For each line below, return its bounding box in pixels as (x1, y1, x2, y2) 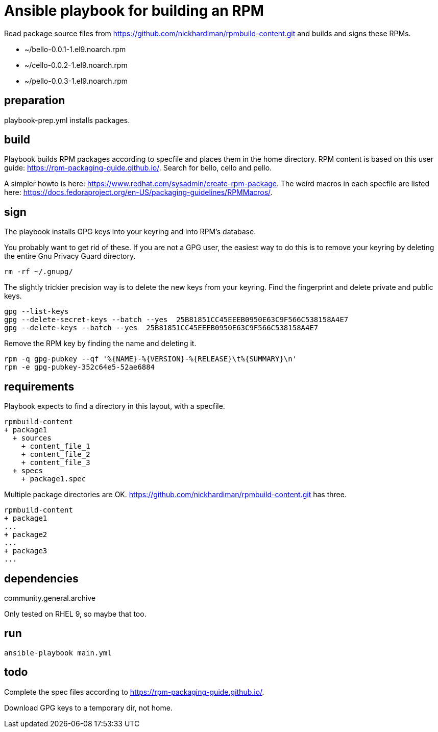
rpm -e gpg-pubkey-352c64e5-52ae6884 (4, 363, 155, 372)
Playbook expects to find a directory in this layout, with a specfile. (4, 402, 225, 411)
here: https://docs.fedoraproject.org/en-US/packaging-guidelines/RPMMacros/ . (4, 188, 273, 197)
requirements (4, 380, 75, 393)
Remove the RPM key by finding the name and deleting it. (4, 339, 197, 348)
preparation (4, 94, 65, 107)
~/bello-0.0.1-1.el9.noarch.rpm (25, 44, 126, 54)
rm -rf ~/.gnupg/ (4, 267, 73, 276)
